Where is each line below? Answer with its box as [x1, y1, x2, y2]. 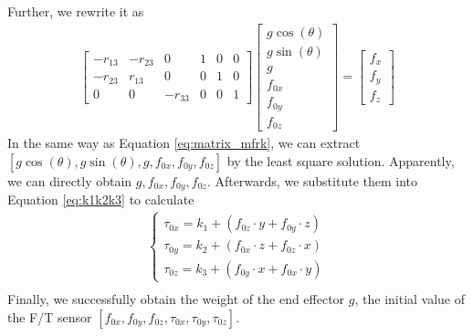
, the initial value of [354, 289, 466, 308]
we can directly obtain [7, 171, 132, 190]
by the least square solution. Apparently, [226, 151, 455, 170]
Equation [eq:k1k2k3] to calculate [7, 190, 194, 209]
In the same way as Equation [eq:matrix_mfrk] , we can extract [7, 133, 361, 152]
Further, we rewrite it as [7, 2, 144, 20]
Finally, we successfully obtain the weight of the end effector [7, 289, 345, 308]
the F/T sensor [7, 307, 92, 326]
